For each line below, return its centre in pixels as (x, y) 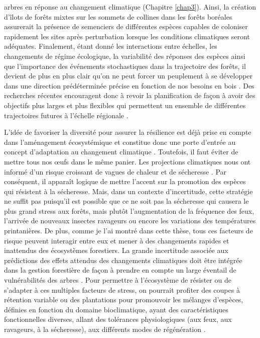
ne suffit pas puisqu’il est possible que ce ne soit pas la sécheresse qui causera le (126, 201)
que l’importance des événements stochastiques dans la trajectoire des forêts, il (125, 66)
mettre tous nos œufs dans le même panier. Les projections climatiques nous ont (127, 161)
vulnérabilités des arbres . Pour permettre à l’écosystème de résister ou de (118, 280)
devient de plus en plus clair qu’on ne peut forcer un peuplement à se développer (128, 76)
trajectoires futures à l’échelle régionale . (66, 115)
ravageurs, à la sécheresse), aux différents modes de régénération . (105, 329)
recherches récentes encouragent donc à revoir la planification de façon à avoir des (130, 95)
